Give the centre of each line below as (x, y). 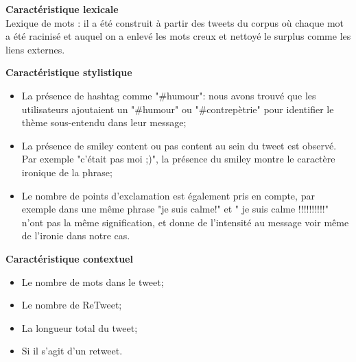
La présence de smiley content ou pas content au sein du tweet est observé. (179, 145)
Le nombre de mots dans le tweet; (93, 281)
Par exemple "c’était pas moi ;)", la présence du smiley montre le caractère (178, 159)
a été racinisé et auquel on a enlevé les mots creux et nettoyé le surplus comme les (178, 36)
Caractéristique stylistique (69, 72)
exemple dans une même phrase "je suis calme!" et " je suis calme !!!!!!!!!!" (175, 209)
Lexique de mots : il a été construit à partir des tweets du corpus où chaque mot (175, 22)
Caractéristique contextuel (69, 258)
